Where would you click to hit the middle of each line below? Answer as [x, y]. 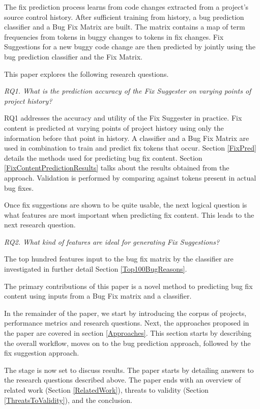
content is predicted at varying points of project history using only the [114, 127]
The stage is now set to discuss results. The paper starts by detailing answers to [129, 370]
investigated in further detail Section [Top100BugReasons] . [96, 269]
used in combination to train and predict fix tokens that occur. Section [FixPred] [130, 148]
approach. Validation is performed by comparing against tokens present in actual [130, 177]
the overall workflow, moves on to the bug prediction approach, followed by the [127, 343]
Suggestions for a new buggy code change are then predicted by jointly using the [130, 47]
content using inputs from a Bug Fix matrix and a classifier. [98, 296]
